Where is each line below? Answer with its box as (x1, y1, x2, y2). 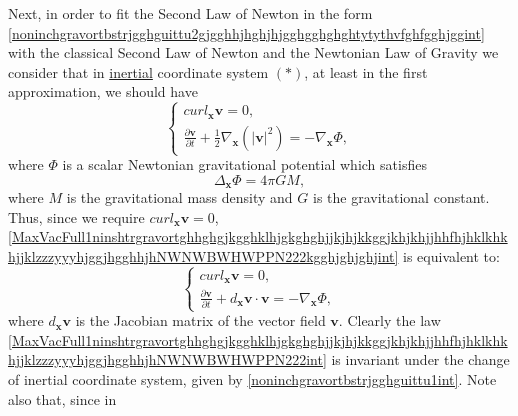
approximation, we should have (8, 81, 198, 102)
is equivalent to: (403, 245, 500, 266)
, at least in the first (304, 61, 428, 82)
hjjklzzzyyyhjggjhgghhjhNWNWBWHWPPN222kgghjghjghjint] (8, 245, 399, 266)
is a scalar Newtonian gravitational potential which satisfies (62, 154, 427, 174)
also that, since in (8, 388, 117, 409)
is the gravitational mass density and (66, 187, 293, 208)
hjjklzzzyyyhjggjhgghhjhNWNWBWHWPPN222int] (8, 349, 327, 370)
